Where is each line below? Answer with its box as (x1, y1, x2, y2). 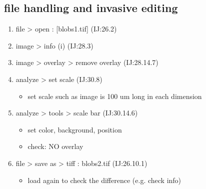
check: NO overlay (27, 141, 83, 151)
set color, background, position (27, 124, 122, 134)
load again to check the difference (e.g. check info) (27, 174, 181, 185)
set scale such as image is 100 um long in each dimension (27, 90, 202, 101)
